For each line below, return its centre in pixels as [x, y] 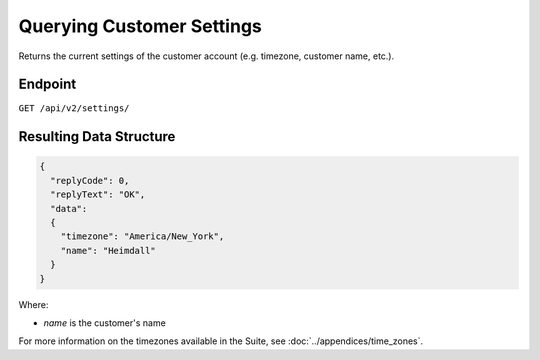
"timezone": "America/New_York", [142, 236]
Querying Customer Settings [140, 26]
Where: [33, 304]
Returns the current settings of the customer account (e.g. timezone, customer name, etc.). [206, 56]
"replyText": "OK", [98, 194]
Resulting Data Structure [97, 136]
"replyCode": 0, [90, 180]
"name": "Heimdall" [108, 250]
